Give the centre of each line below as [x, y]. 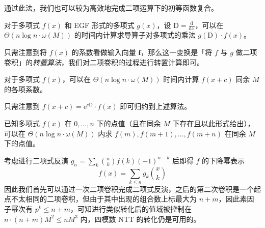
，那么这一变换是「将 [177, 52]
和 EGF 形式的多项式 [99, 25]
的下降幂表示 [223, 160]
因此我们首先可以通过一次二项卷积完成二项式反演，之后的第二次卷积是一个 [129, 189]
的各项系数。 [25, 89]
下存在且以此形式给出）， [214, 123]
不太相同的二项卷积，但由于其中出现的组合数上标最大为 [104, 199]
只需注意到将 [25, 52]
